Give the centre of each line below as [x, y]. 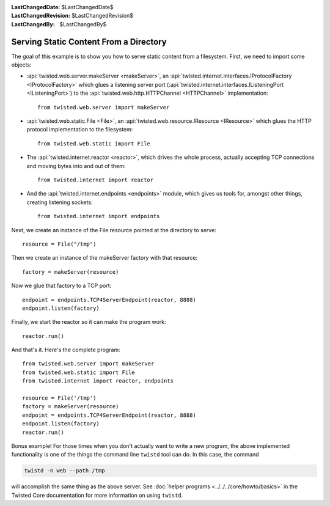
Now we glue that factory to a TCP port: [61, 286]
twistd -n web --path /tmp [64, 471]
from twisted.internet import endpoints [99, 216]
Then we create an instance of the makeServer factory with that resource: [105, 258]
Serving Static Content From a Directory [89, 42]
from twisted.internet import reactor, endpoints [98, 381]
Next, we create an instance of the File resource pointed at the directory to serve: [114, 230]
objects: [21, 65]
